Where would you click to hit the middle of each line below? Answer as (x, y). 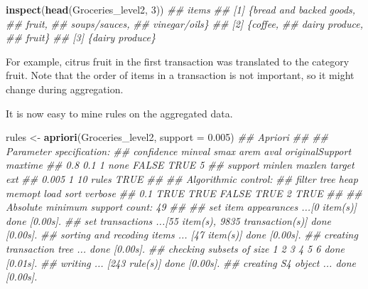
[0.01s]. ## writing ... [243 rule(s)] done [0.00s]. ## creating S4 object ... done (181, 262)
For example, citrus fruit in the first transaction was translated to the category (178, 61)
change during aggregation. (65, 89)
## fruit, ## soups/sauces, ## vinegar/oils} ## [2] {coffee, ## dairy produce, (184, 23)
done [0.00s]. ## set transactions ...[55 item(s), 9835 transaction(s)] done (169, 220)
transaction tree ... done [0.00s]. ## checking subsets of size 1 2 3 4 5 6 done (175, 248)
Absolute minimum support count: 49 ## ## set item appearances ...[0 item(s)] (181, 207)
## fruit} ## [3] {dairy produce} (81, 37)
